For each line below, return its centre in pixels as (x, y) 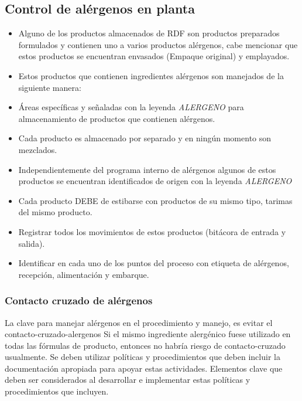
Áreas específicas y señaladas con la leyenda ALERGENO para (131, 107)
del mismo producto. (55, 212)
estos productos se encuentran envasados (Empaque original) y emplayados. (154, 56)
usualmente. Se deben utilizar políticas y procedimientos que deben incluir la (143, 357)
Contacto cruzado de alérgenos (79, 300)
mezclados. (38, 149)
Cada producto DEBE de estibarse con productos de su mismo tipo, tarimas (155, 200)
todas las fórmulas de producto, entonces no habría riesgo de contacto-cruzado (145, 345)
